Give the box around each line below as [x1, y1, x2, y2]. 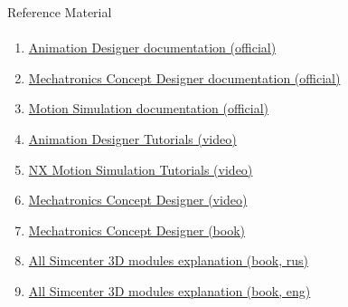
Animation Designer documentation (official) [28, 38, 277, 57]
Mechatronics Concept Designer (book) [28, 220, 245, 239]
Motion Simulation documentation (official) [28, 99, 269, 118]
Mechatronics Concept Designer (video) [28, 190, 248, 209]
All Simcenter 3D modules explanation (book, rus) [28, 251, 309, 270]
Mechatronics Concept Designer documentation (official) [28, 68, 341, 87]
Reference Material [7, 3, 112, 21]
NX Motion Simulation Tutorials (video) [28, 159, 253, 178]
